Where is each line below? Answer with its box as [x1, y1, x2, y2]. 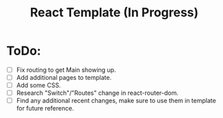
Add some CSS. [16, 81, 61, 89]
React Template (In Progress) [29, 5, 199, 20]
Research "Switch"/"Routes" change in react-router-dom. [16, 89, 179, 97]
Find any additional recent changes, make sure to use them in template [16, 97, 216, 105]
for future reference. [16, 104, 75, 113]
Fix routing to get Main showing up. [16, 65, 116, 74]
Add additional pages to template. [16, 74, 112, 81]
